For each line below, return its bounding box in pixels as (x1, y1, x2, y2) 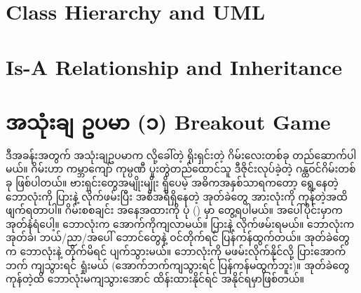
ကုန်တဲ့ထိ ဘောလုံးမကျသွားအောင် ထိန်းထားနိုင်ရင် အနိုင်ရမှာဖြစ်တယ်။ (6, 271, 305, 286)
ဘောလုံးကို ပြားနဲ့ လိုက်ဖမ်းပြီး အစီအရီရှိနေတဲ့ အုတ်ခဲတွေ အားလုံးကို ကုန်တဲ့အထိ (6, 189, 348, 203)
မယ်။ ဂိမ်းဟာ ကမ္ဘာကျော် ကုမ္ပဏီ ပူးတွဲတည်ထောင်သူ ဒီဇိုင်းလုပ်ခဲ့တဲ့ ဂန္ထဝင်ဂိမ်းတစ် (6, 161, 356, 176)
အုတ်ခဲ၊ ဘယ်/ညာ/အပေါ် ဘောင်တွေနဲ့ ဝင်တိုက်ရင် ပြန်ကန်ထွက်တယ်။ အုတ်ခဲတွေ (6, 230, 350, 245)
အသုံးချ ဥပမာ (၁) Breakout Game (6, 107, 331, 135)
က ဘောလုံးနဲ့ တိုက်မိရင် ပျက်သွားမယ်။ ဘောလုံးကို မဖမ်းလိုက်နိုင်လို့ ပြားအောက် (6, 244, 346, 259)
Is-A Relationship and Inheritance (6, 52, 343, 81)
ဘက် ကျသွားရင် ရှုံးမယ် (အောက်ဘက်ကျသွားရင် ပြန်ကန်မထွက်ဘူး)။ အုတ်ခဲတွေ (6, 257, 350, 272)
